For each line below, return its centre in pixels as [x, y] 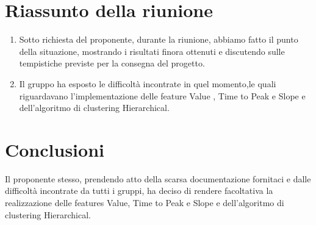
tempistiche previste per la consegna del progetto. [112, 63]
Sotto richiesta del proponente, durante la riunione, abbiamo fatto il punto [159, 39]
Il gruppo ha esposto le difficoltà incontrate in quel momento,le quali [148, 83]
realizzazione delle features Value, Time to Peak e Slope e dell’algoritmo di [145, 202]
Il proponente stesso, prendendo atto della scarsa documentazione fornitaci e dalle [158, 178]
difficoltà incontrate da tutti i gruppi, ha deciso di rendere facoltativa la [139, 191]
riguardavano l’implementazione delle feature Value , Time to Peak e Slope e [162, 95]
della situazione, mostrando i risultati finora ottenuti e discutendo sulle [152, 51]
